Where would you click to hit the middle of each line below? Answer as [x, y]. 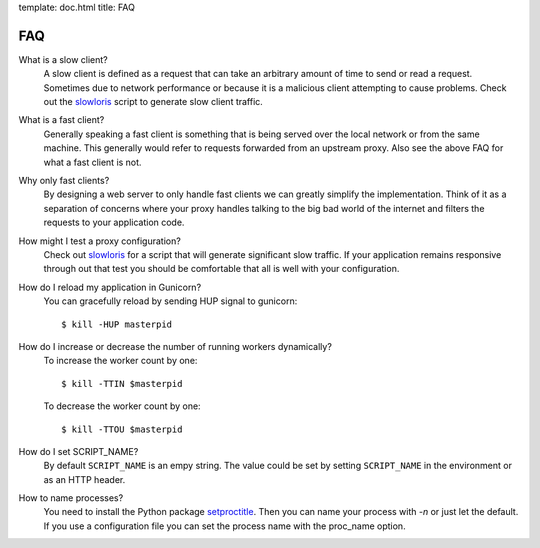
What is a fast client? [61, 120]
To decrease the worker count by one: [122, 406]
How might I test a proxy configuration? [100, 241]
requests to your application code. [114, 222]
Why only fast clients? [64, 181]
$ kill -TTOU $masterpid [122, 429]
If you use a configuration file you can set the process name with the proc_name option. [224, 526]
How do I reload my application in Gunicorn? [110, 287]
